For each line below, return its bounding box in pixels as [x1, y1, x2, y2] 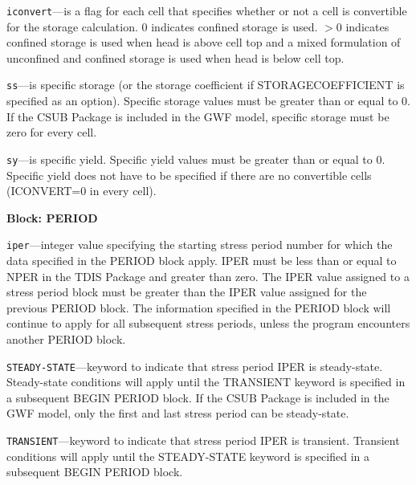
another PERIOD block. [6, 330, 126, 347]
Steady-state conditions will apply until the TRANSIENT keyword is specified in [6, 373, 406, 390]
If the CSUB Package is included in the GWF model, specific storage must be [6, 108, 389, 124]
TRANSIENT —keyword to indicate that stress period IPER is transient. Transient [6, 431, 400, 448]
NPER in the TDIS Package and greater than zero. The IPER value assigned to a [6, 267, 410, 284]
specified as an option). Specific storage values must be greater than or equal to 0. [6, 92, 410, 109]
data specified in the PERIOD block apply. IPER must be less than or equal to [6, 251, 397, 268]
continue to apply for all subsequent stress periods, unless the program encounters [6, 315, 410, 332]
